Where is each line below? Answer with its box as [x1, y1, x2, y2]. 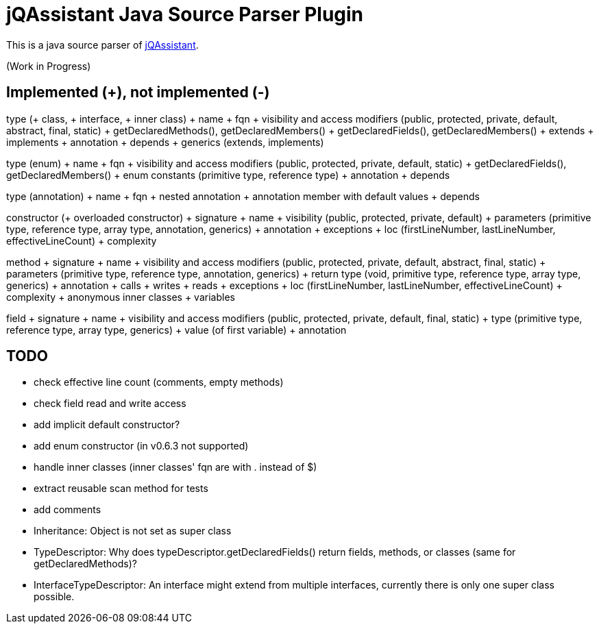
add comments [34, 504, 101, 516]
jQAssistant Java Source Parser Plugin [6, 3, 364, 26]
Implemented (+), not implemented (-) [6, 84, 270, 101]
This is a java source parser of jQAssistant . [6, 38, 199, 51]
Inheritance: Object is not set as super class [34, 525, 232, 537]
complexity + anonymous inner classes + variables [6, 291, 235, 303]
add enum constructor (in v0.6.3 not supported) [34, 440, 249, 452]
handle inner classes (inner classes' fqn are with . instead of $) [34, 461, 317, 473]
